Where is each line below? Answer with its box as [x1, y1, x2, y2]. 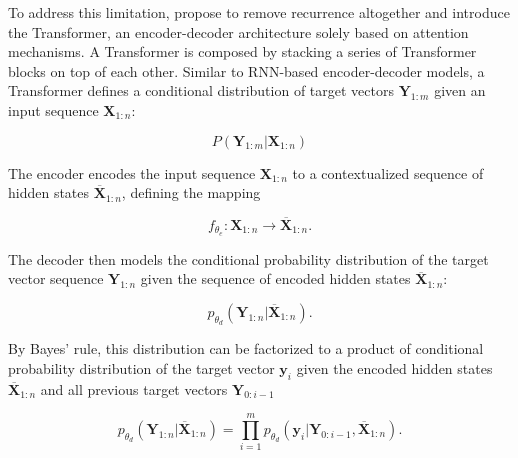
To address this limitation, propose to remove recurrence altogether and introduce [8, 2, 510, 22]
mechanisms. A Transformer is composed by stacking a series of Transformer [8, 41, 477, 62]
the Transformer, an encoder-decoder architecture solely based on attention [8, 21, 469, 42]
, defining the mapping [121, 182, 261, 203]
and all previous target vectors [40, 378, 228, 399]
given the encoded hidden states [296, 357, 493, 378]
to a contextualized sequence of [292, 162, 484, 183]
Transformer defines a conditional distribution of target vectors [8, 80, 394, 101]
